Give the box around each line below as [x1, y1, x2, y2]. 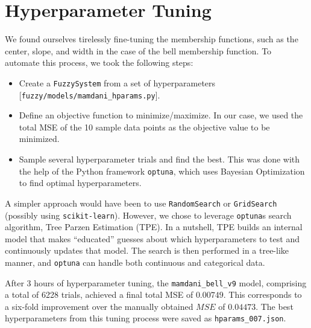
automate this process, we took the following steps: [5, 56, 193, 69]
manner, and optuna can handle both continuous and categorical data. [5, 256, 265, 268]
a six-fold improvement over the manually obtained [5, 300, 193, 312]
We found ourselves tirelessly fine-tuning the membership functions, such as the [5, 33, 298, 45]
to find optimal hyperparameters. [19, 176, 142, 189]
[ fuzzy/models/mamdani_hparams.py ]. [19, 88, 160, 101]
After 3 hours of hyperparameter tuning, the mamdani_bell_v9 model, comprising [5, 276, 307, 289]
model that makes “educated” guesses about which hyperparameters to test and [5, 232, 300, 245]
